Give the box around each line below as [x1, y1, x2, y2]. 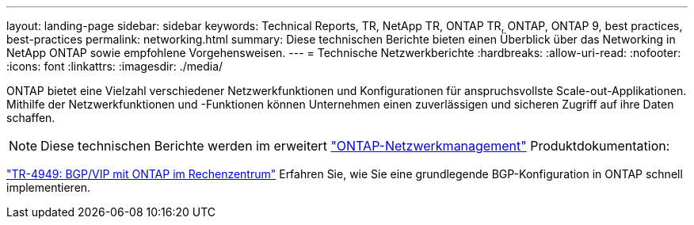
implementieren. [6, 181, 91, 194]
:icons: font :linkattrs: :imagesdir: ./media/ [6, 59, 223, 73]
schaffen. [6, 111, 55, 124]
